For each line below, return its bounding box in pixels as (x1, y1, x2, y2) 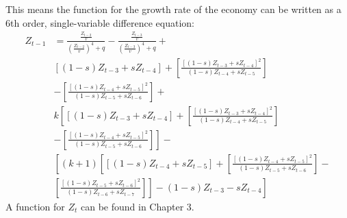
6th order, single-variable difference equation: (5, 15, 194, 29)
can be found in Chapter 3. (81, 199, 194, 213)
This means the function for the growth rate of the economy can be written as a (5, 2, 342, 16)
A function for (5, 199, 65, 213)
